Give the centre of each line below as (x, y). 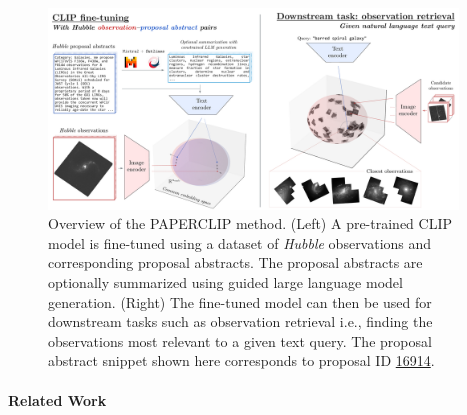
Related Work (57, 399)
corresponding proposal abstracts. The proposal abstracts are (235, 262)
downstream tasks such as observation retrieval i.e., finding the (240, 321)
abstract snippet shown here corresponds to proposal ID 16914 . (241, 360)
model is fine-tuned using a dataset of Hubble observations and (240, 242)
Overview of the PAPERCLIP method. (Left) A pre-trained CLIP (250, 223)
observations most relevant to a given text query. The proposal (240, 340)
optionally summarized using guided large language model (225, 281)
